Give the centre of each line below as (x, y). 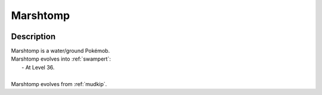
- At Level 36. (38, 67)
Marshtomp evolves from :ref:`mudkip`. (59, 84)
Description (33, 37)
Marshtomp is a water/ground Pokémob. (61, 51)
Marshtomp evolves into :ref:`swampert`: (61, 59)
